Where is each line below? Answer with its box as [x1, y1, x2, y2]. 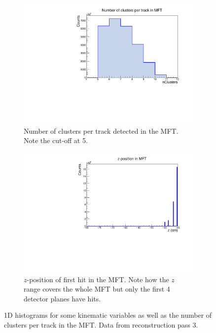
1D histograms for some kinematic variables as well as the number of [4, 310, 212, 320]
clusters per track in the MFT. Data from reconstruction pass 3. [4, 319, 198, 330]
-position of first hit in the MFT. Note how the [27, 274, 169, 284]
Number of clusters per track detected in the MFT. [24, 125, 179, 136]
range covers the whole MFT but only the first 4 [24, 284, 170, 294]
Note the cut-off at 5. [24, 135, 88, 146]
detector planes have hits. [24, 293, 101, 303]
